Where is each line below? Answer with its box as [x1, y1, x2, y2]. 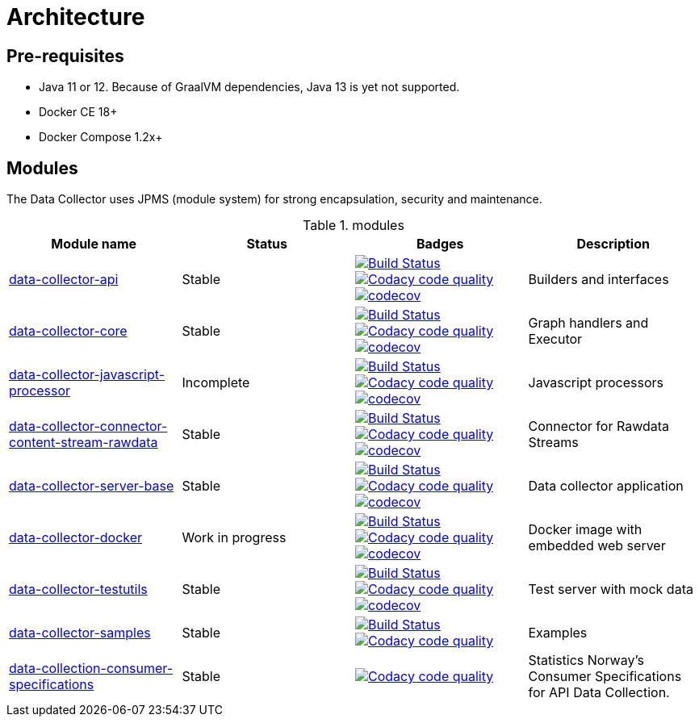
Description [576, 236, 650, 253]
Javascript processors [528, 374, 664, 391]
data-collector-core [9, 323, 128, 340]
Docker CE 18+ [39, 105, 118, 119]
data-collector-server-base [9, 478, 174, 495]
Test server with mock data [528, 581, 693, 598]
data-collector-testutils [9, 581, 148, 598]
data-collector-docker [9, 529, 143, 546]
